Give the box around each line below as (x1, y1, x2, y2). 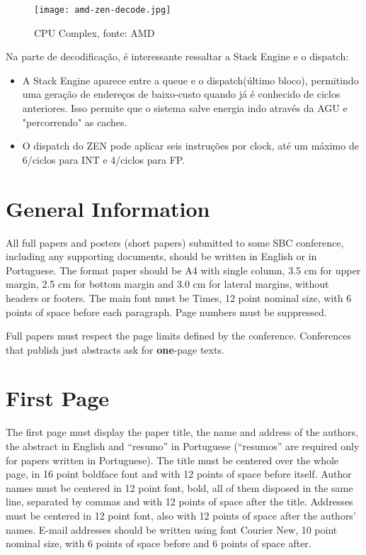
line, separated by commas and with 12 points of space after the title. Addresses (6, 494, 353, 509)
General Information (6, 194, 210, 223)
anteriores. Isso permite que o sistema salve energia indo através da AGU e (22, 101, 348, 116)
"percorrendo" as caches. (22, 114, 127, 129)
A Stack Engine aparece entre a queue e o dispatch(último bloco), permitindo (22, 72, 359, 87)
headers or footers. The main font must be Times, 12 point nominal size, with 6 (6, 290, 352, 305)
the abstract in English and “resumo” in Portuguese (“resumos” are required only (6, 439, 360, 453)
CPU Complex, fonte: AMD (34, 25, 155, 40)
